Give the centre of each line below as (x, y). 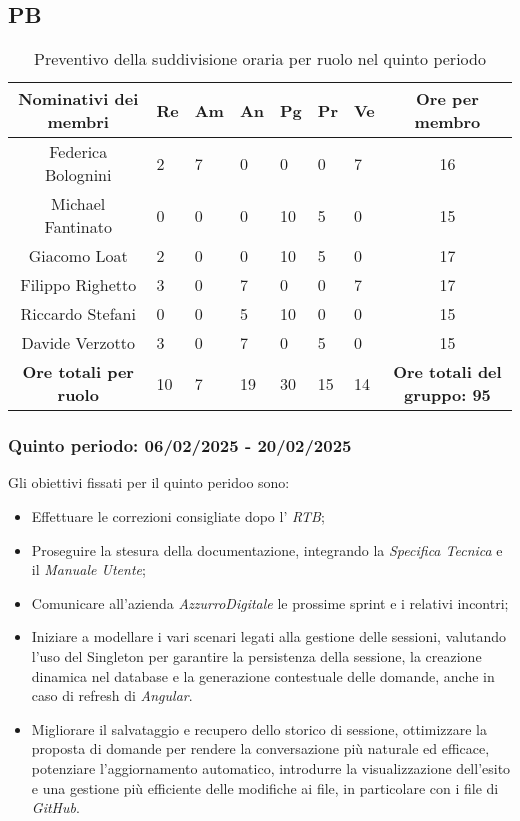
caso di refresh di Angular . (112, 695)
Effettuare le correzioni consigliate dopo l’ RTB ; (178, 516)
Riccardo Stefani (78, 314)
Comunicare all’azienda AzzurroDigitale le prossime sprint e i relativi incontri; (270, 602)
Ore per (447, 99)
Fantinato (78, 227)
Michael (78, 204)
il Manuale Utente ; (88, 569)
